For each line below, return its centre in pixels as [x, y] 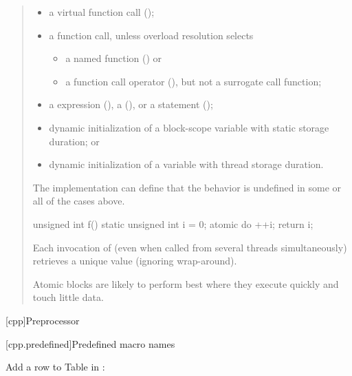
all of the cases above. [79, 201]
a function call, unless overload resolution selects [151, 35]
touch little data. [68, 297]
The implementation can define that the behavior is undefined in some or [187, 187]
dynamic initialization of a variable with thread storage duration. [186, 164]
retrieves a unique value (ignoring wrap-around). [135, 261]
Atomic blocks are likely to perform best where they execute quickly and [186, 283]
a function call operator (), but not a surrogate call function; [194, 81]
